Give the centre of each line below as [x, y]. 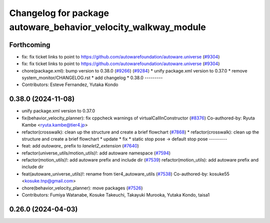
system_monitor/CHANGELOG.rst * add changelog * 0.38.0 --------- [92, 78]
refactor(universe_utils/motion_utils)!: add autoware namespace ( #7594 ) [96, 153]
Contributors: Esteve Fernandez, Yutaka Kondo [70, 84]
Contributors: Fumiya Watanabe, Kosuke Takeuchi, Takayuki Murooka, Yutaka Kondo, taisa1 [116, 195]
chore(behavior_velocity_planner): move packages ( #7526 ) [82, 188]
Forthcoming [30, 45]
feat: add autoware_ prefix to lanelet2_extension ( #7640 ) [80, 146]
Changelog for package [59, 13]
